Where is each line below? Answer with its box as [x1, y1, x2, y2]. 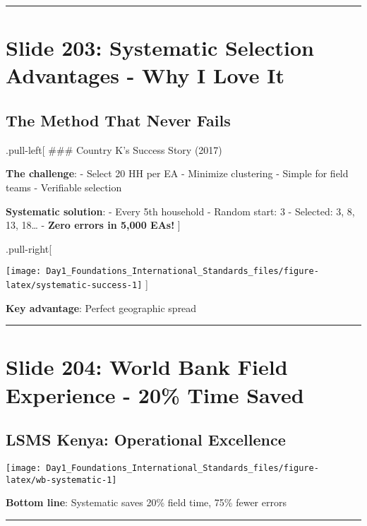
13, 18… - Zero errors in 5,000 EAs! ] [6, 217, 181, 232]
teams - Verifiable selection [6, 179, 122, 194]
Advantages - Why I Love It [6, 61, 284, 90]
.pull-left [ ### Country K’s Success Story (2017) [6, 142, 222, 157]
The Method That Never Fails [6, 109, 231, 131]
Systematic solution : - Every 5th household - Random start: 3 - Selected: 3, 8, [6, 203, 355, 218]
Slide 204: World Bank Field [6, 352, 288, 381]
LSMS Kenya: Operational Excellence [6, 429, 286, 450]
